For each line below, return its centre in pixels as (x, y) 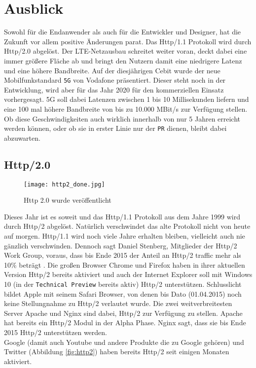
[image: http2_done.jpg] (64, 184)
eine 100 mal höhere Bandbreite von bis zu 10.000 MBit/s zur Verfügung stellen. (126, 108)
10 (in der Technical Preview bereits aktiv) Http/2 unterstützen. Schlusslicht (123, 284)
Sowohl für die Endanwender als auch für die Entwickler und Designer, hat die (123, 32)
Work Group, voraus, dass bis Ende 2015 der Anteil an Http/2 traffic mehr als (123, 255)
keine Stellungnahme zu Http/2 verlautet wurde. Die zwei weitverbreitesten (118, 303)
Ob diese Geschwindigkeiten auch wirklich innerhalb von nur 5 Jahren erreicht (122, 118)
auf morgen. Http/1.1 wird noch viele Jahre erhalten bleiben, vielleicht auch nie (125, 236)
